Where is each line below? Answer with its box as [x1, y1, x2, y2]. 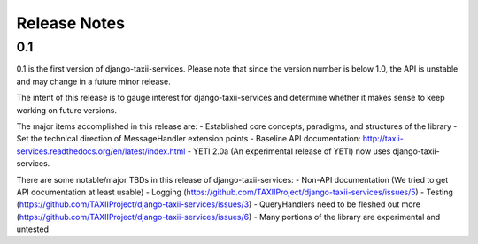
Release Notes [16, 13, 126, 33]
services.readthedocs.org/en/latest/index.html [16, 146, 186, 156]
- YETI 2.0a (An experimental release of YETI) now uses [187, 146, 391, 156]
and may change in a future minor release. [16, 76, 172, 87]
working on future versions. [16, 104, 117, 115]
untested [16, 224, 49, 234]
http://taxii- [362, 133, 405, 144]
